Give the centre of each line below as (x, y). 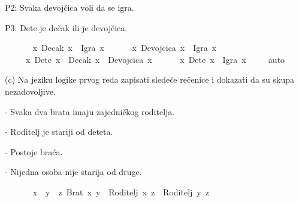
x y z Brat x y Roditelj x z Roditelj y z (121, 192)
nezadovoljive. (30, 91)
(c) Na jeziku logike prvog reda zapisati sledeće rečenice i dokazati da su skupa (149, 79)
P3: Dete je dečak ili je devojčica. (66, 27)
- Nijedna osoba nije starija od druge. (73, 172)
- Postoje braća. (34, 151)
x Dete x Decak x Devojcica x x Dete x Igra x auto (155, 59)
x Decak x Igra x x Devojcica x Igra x (125, 48)
